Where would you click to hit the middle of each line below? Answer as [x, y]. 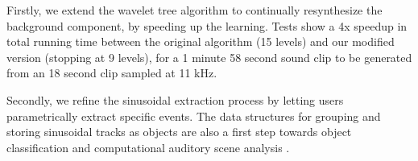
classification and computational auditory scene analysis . [148, 147]
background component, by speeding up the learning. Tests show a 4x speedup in [207, 25]
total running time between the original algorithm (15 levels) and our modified [201, 41]
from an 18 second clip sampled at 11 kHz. [112, 73]
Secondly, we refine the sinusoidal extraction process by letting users [175, 99]
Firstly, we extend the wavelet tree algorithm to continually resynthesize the [195, 10]
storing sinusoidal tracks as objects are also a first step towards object [179, 132]
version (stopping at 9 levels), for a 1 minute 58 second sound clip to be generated [209, 57]
